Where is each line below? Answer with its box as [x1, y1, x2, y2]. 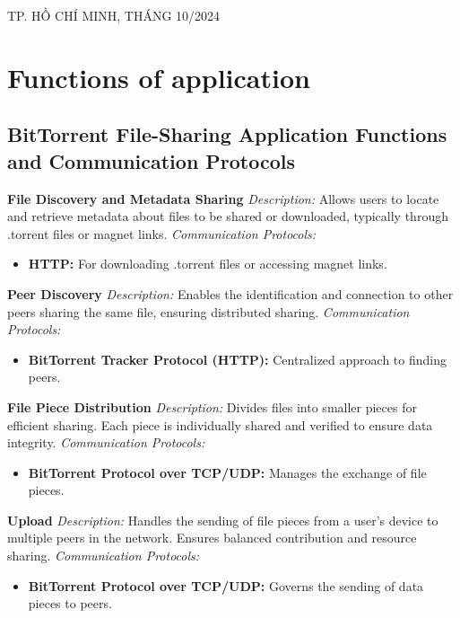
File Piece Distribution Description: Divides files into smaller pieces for [7, 397, 417, 416]
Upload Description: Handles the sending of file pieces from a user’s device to [7, 510, 438, 529]
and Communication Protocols [7, 146, 296, 174]
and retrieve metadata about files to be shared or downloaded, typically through [7, 207, 448, 225]
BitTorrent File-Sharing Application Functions [7, 120, 447, 148]
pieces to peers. [28, 594, 112, 613]
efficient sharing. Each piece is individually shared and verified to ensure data [7, 415, 433, 434]
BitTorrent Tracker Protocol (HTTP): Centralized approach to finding [28, 349, 447, 368]
